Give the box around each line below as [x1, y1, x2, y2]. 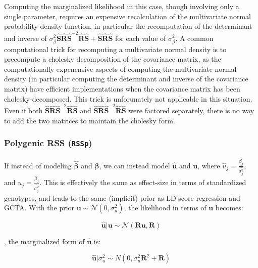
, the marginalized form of [4, 236, 85, 246]
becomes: [215, 202, 243, 213]
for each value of [115, 32, 166, 43]
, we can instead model [99, 160, 170, 170]
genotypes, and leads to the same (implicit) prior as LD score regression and [4, 192, 240, 203]
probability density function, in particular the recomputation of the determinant [4, 21, 252, 31]
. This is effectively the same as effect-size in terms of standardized [39, 177, 246, 188]
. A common [175, 32, 214, 43]
